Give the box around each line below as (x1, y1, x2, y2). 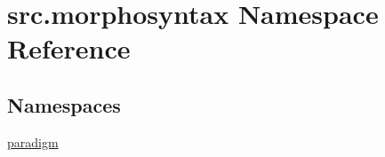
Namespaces (7, 90, 121, 118)
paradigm (7, 132, 59, 151)
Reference (7, 30, 131, 67)
